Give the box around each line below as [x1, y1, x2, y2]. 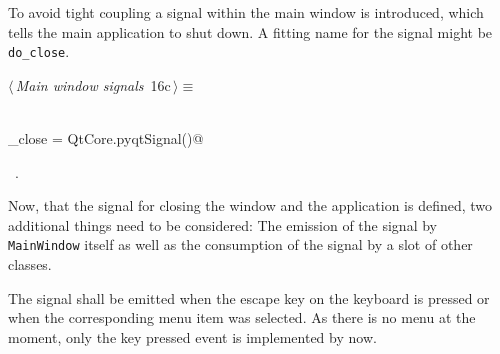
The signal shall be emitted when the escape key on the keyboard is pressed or [8, 287, 490, 308]
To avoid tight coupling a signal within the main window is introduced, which [8, 2, 484, 22]
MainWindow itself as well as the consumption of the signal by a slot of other [8, 234, 473, 255]
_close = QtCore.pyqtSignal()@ [8, 128, 204, 149]
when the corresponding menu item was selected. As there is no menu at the [8, 307, 476, 328]
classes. [8, 254, 52, 275]
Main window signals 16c [15, 74, 171, 95]
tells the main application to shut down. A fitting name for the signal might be [8, 21, 493, 42]
